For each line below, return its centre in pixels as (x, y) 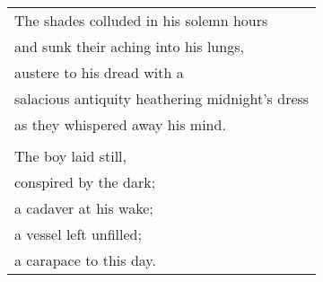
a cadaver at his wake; (84, 208)
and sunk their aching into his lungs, (129, 46)
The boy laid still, (70, 156)
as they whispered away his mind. (120, 124)
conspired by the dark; (85, 182)
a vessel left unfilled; (78, 234)
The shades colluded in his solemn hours (141, 20)
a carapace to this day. (85, 260)
